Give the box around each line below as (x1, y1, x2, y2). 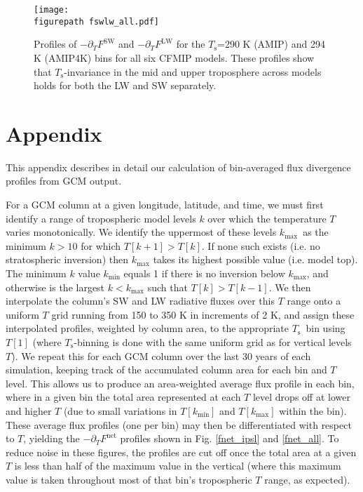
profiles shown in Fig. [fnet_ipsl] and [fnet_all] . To (120, 431, 339, 446)
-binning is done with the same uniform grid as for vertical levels (74, 334, 352, 349)
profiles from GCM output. (6, 173, 122, 188)
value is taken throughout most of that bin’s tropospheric (6, 472, 252, 486)
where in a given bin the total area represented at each (6, 390, 241, 404)
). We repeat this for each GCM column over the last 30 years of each (11, 348, 311, 363)
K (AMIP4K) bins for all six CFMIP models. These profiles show (34, 50, 315, 65)
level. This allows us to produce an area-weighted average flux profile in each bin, (6, 375, 355, 390)
